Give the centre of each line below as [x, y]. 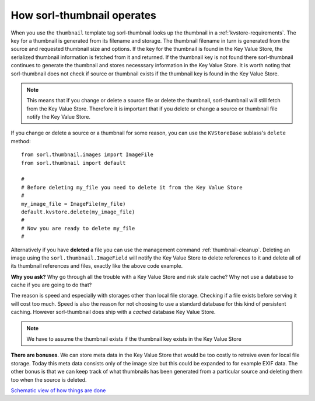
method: [21, 141]
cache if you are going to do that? [51, 285]
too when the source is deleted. [49, 379]
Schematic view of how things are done [58, 390]
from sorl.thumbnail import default [73, 163]
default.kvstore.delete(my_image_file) [78, 212]
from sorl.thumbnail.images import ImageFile [87, 155]
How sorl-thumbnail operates [84, 15]
